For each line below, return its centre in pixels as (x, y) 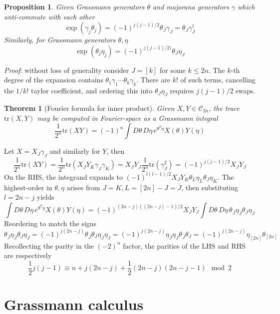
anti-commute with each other (49, 16)
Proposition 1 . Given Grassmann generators (74, 6)
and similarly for (75, 151)
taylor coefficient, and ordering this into (92, 91)
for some (173, 70)
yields (45, 197)
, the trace (224, 108)
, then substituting (210, 187)
